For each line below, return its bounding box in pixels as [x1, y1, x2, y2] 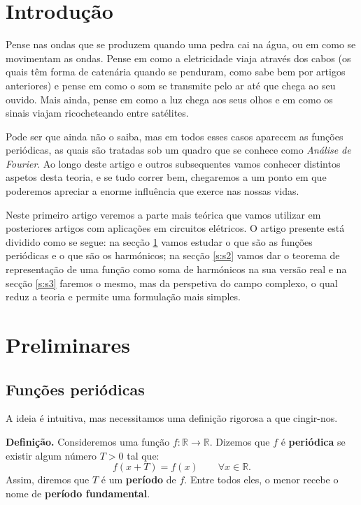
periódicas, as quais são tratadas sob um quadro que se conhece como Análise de [6, 142, 351, 157]
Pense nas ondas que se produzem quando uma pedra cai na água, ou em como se [6, 37, 356, 52]
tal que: [127, 448, 160, 462]
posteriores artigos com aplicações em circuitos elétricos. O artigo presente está [6, 221, 345, 235]
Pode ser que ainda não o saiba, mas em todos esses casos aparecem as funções [6, 129, 344, 143]
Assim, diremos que [6, 472, 90, 487]
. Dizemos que [209, 434, 270, 448]
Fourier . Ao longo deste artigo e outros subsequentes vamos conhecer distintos [6, 156, 341, 170]
